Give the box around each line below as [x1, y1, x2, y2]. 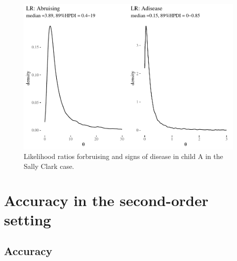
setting [4, 209, 51, 229]
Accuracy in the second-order [4, 190, 209, 210]
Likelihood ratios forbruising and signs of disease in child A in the [24, 151, 223, 161]
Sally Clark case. [24, 160, 75, 171]
